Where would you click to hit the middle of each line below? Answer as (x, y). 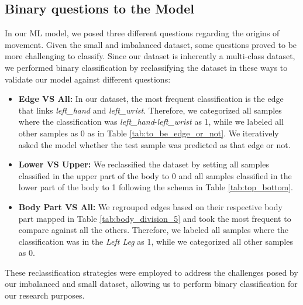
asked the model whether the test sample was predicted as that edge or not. (154, 144)
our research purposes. (45, 295)
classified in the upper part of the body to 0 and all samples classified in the (155, 175)
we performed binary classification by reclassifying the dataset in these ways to (146, 67)
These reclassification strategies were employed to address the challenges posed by (151, 272)
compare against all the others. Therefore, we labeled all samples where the (154, 230)
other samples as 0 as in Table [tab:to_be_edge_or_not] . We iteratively (149, 133)
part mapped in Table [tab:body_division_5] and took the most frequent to (155, 218)
